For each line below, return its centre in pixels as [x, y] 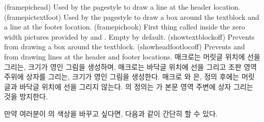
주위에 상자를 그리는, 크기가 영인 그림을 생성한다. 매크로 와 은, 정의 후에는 [122, 77]
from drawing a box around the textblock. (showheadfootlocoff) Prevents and [125, 47]
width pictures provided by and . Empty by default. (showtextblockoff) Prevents [129, 36]
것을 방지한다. [26, 96]
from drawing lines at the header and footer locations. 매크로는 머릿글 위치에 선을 [132, 56]
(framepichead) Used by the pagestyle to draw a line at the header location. [122, 6]
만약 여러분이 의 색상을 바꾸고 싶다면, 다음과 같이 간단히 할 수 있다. [111, 113]
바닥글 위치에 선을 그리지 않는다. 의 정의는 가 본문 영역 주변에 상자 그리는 [136, 86]
